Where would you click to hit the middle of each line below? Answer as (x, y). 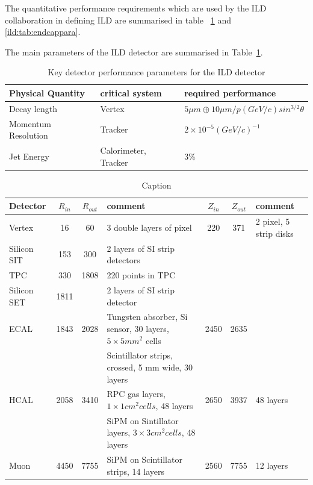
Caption (156, 185)
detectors (123, 260)
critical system (131, 92)
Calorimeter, (123, 150)
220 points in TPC (141, 275)
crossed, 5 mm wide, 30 (150, 367)
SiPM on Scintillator (144, 459)
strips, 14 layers (135, 471)
